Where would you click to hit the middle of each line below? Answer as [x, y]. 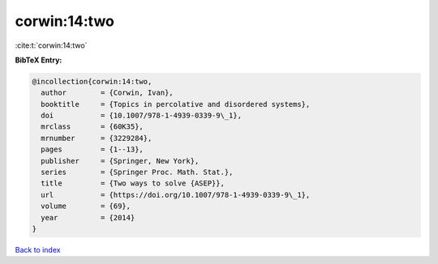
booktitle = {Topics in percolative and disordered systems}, [176, 104]
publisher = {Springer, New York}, [120, 161]
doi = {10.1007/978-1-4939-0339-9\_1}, [142, 116]
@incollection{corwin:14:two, [92, 81]
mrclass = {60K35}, [92, 127]
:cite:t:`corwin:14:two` [51, 45]
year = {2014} [88, 217]
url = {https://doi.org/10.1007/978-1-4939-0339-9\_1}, [176, 195]
